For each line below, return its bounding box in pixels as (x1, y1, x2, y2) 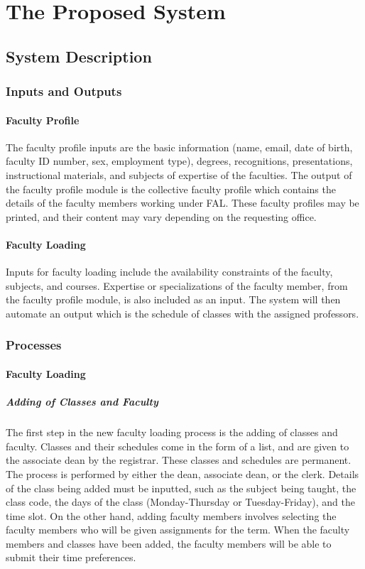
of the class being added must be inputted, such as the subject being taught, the (6, 480, 356, 495)
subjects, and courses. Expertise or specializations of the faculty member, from (6, 278, 348, 293)
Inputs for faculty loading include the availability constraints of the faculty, (6, 264, 333, 279)
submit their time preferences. (6, 550, 136, 565)
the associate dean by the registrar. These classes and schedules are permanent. (6, 453, 352, 467)
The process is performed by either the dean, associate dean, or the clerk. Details (6, 466, 359, 481)
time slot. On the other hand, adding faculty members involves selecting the (6, 508, 337, 523)
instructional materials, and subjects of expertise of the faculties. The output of (6, 167, 352, 182)
